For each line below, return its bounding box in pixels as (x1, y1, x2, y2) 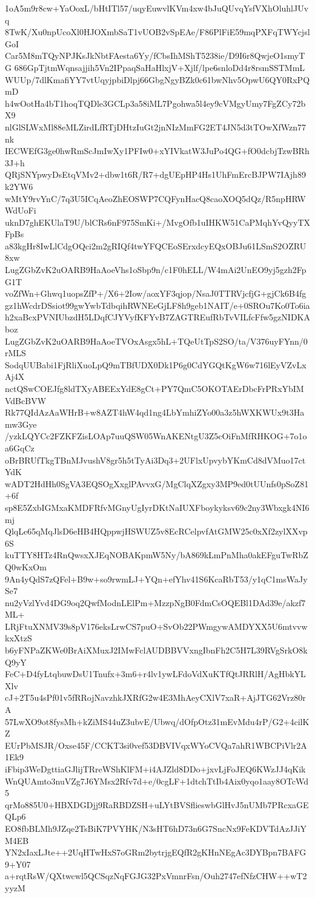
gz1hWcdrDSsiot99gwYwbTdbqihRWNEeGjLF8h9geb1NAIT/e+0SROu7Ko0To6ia (5, 299, 310, 311)
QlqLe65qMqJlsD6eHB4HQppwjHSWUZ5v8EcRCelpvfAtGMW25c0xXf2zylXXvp (5, 525, 308, 538)
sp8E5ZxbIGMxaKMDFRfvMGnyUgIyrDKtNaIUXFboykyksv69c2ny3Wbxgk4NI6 (5, 501, 310, 513)
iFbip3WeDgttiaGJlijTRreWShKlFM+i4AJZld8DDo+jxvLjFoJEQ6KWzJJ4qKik (5, 763, 306, 775)
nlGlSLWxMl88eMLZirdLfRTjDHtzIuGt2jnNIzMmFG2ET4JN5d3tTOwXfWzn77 (5, 120, 307, 133)
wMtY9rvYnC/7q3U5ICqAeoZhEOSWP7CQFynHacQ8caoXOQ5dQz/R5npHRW (5, 192, 306, 204)
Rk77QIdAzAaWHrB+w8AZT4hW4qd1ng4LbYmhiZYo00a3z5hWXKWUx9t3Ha (5, 406, 305, 419)
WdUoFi (5, 204, 36, 217)
